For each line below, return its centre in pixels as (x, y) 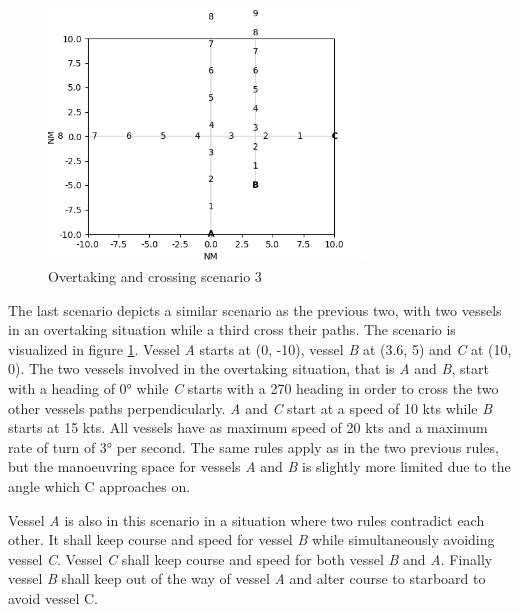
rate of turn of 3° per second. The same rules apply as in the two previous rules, (253, 446)
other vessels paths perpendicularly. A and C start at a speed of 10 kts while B (250, 407)
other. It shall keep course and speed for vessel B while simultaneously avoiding (251, 539)
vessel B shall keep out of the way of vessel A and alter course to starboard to (247, 578)
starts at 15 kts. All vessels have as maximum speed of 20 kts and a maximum (248, 427)
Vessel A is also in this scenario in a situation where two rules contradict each (246, 519)
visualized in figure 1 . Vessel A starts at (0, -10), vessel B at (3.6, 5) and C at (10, (260, 348)
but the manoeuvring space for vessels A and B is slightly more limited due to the (259, 466)
